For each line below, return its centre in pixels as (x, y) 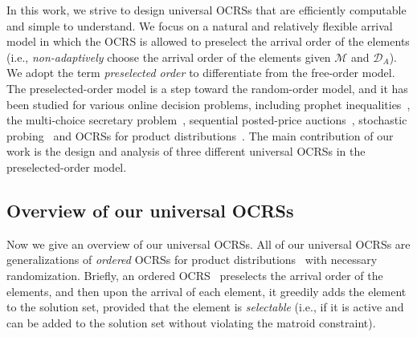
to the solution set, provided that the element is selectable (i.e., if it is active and (205, 307)
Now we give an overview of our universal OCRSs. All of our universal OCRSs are (208, 244)
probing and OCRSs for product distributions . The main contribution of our (200, 135)
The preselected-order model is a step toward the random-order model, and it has (207, 88)
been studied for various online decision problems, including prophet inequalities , (208, 104)
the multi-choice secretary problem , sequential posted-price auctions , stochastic (207, 120)
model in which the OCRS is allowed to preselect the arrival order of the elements (208, 41)
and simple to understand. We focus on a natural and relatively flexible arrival (200, 25)
